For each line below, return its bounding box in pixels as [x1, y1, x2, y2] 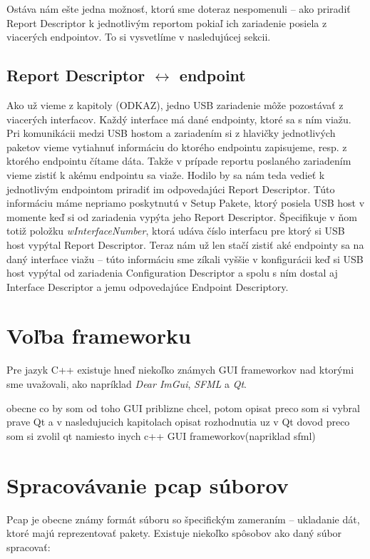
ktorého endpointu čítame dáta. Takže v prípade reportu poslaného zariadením [6, 153, 351, 168]
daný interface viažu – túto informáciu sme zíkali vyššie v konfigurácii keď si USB [6, 251, 364, 266]
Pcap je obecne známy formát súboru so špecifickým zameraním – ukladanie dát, [6, 511, 360, 526]
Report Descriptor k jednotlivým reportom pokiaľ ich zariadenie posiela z [6, 15, 327, 30]
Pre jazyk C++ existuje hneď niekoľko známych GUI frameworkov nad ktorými [6, 362, 354, 377]
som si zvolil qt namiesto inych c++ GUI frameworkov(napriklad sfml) [6, 428, 316, 443]
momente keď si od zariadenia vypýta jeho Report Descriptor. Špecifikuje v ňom [6, 209, 357, 224]
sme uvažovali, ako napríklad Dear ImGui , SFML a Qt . [6, 376, 247, 391]
